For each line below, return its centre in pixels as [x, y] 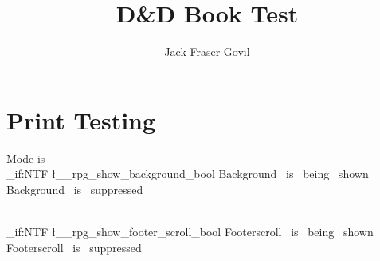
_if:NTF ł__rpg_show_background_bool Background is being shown [188, 174]
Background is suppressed [75, 189]
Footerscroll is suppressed [74, 247]
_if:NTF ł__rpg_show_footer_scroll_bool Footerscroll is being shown [190, 232]
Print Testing [81, 119]
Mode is [26, 158]
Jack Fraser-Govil [207, 51]
